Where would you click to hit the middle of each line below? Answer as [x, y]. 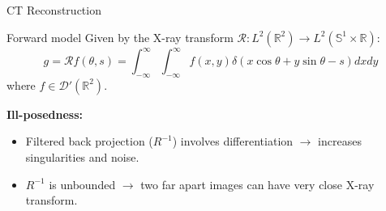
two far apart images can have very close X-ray [257, 184]
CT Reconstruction [54, 10]
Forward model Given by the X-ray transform [120, 37]
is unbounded [82, 184]
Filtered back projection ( [89, 141]
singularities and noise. [82, 157]
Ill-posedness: [45, 114]
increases [340, 141]
